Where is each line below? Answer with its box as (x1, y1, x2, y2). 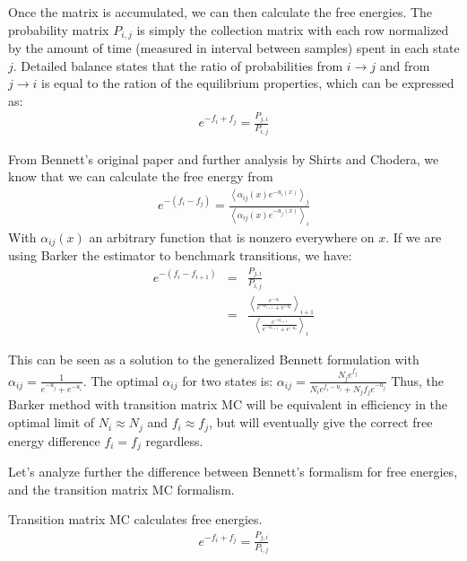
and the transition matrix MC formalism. (8, 479, 235, 498)
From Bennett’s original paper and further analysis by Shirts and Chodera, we (8, 149, 439, 168)
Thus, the (391, 371, 444, 390)
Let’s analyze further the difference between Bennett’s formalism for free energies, (8, 461, 458, 480)
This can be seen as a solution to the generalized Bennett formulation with (8, 349, 419, 368)
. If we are (385, 227, 442, 246)
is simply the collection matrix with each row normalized (136, 20, 449, 39)
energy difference (8, 431, 100, 450)
